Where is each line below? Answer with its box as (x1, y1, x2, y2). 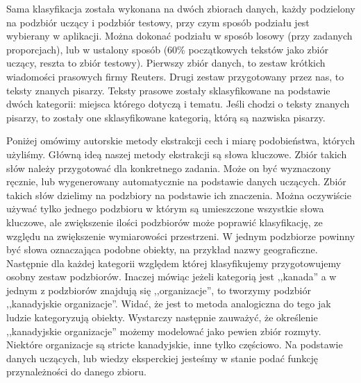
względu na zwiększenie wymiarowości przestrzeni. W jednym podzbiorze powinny (6, 228, 355, 243)
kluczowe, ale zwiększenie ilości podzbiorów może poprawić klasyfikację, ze (6, 214, 323, 229)
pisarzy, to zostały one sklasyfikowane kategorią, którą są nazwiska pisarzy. (6, 110, 326, 124)
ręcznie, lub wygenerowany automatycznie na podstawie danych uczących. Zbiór (6, 174, 346, 189)
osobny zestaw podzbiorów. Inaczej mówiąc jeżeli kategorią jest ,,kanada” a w (6, 269, 337, 284)
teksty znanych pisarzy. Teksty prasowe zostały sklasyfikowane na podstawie (6, 83, 330, 97)
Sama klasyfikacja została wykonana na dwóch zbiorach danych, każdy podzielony (6, 1, 355, 15)
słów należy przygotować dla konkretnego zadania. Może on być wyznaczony (6, 160, 331, 175)
